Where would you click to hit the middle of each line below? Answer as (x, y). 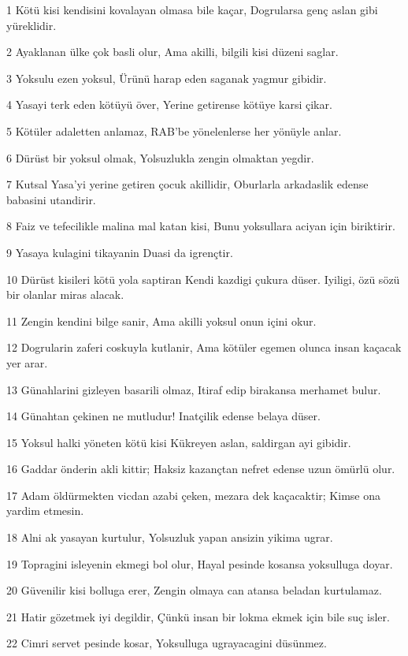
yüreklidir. (32, 25)
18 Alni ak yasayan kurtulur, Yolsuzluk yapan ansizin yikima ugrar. (170, 537)
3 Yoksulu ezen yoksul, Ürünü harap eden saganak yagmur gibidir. (167, 78)
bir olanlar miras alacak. (65, 294)
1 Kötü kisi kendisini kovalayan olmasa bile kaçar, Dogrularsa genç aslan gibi (192, 9)
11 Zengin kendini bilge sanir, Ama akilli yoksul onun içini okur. (161, 321)
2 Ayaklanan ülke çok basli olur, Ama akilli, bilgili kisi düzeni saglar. (172, 52)
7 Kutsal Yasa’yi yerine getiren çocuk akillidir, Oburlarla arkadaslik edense (187, 184)
